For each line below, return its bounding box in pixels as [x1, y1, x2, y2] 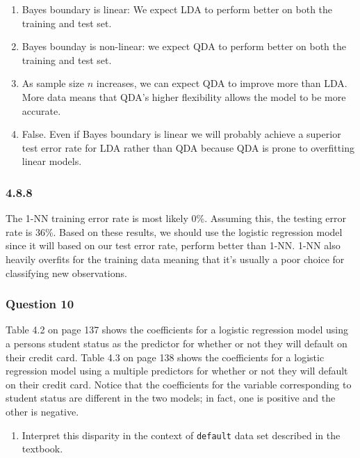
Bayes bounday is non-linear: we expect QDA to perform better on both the [22, 39, 346, 54]
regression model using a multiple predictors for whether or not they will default [6, 363, 348, 378]
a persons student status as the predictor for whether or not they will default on [6, 335, 347, 350]
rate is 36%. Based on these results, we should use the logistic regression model [6, 224, 343, 239]
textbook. [22, 441, 63, 456]
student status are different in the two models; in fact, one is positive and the [6, 390, 336, 405]
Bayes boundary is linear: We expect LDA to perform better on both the [22, 2, 333, 16]
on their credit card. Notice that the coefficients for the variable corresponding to [6, 377, 352, 391]
